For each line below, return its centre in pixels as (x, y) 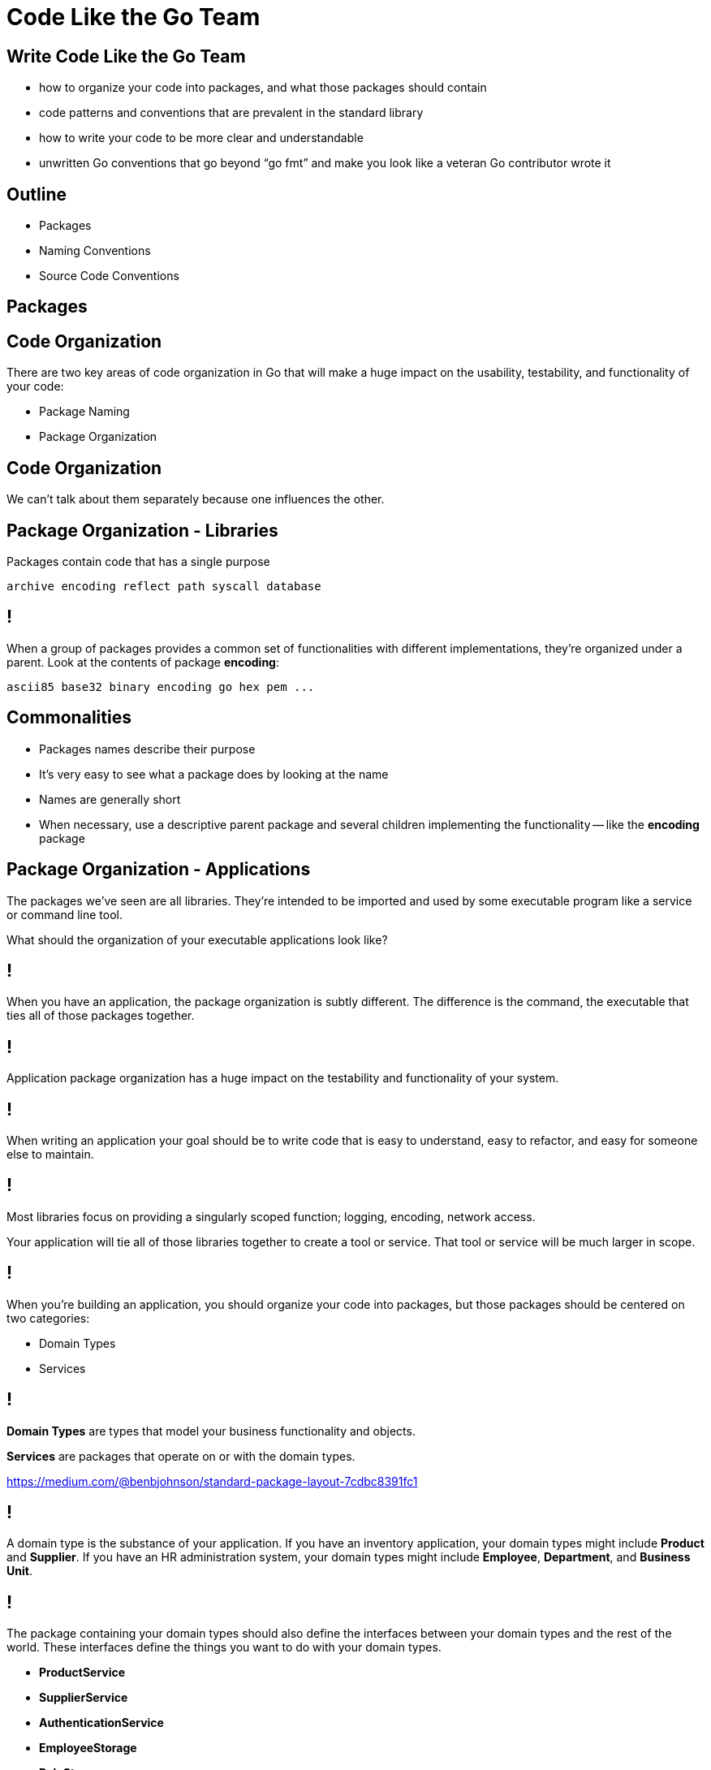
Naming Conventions (95, 251)
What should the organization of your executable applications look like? (197, 939)
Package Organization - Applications (159, 870)
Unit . (19, 1571)
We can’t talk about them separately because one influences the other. (196, 499)
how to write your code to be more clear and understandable (201, 138)
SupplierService (84, 1698)
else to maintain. (50, 1155)
